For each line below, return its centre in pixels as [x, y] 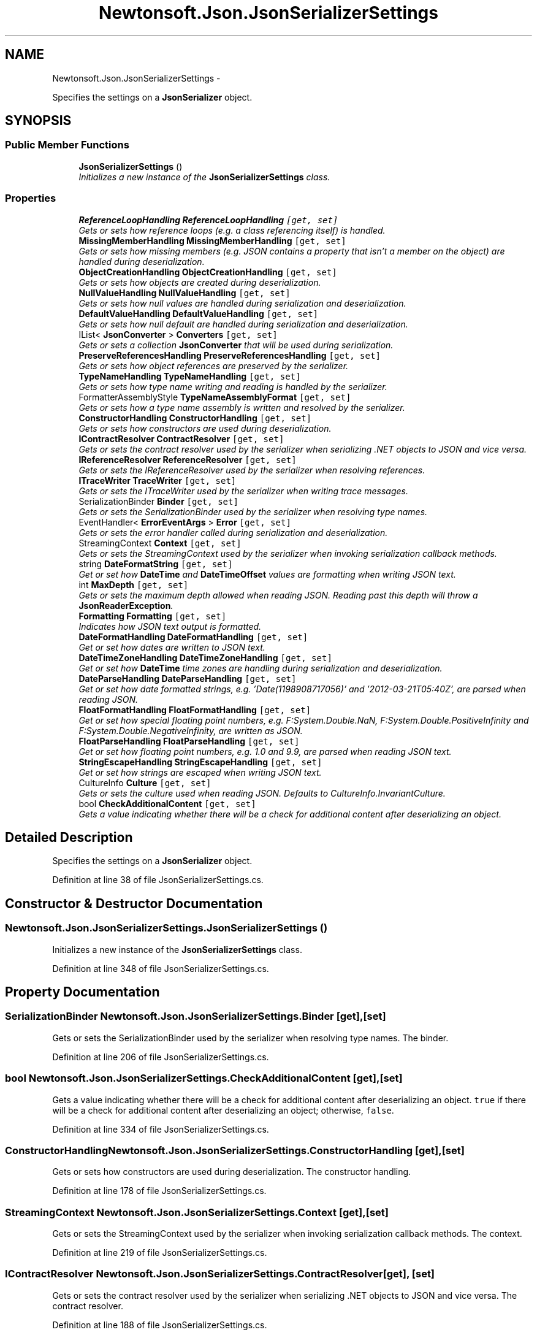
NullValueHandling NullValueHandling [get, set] [185, 293]
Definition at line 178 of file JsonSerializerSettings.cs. [159, 1191]
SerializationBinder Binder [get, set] [158, 501]
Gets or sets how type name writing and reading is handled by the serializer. [233, 386]
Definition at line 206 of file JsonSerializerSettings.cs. [161, 1057]
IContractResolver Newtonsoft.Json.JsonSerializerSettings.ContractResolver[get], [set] [220, 1274]
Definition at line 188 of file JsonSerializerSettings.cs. [160, 1325]
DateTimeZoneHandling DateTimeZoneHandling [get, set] [205, 657]
